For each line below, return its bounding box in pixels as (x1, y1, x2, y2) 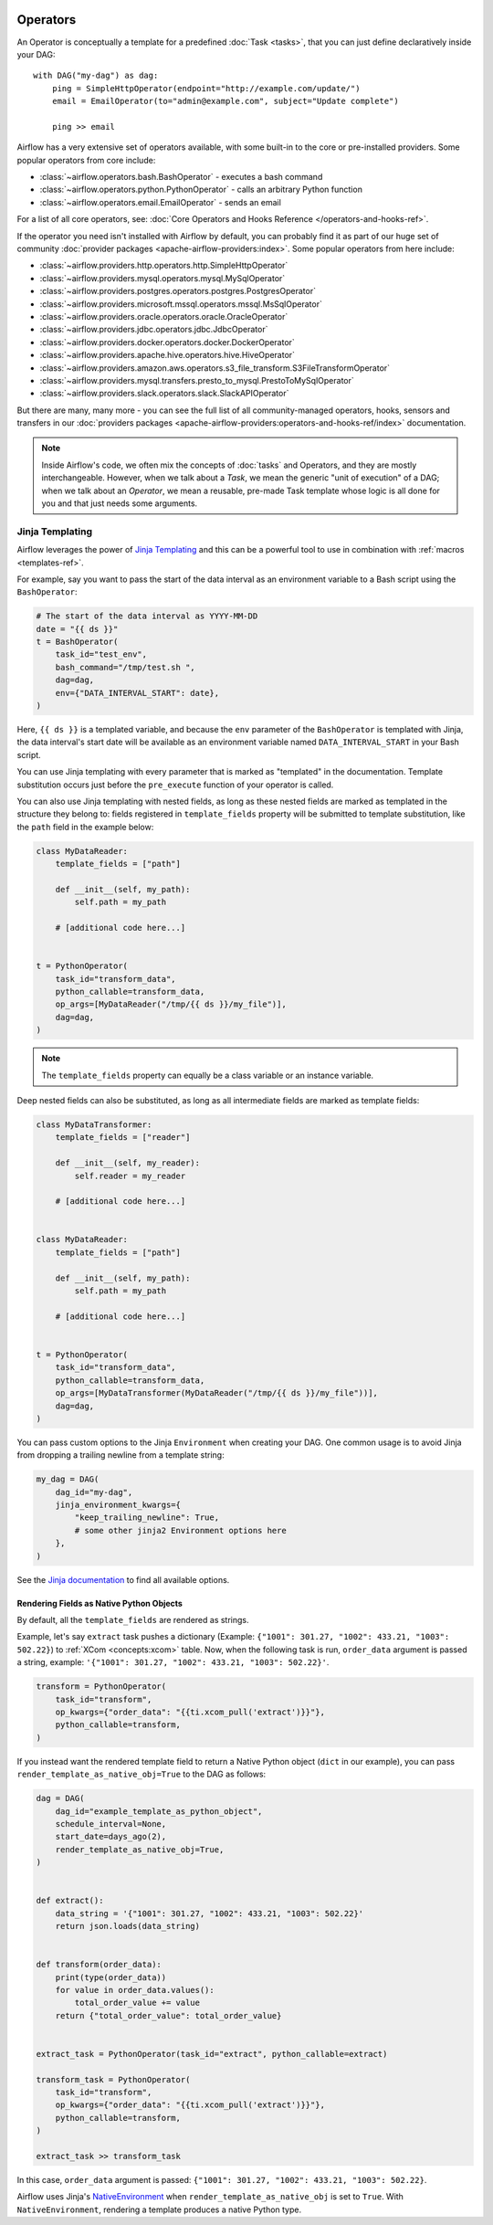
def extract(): (36, 1895, 104, 1906)
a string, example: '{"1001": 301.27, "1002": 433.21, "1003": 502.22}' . (16, 1657, 330, 1668)
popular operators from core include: (16, 154, 156, 165)
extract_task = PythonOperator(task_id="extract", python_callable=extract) (36, 2049, 388, 2059)
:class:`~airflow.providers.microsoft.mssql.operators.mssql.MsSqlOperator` (39, 298, 323, 310)
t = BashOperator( (36, 637, 119, 648)
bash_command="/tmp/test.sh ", (55, 662, 195, 672)
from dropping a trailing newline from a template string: (16, 1450, 225, 1460)
